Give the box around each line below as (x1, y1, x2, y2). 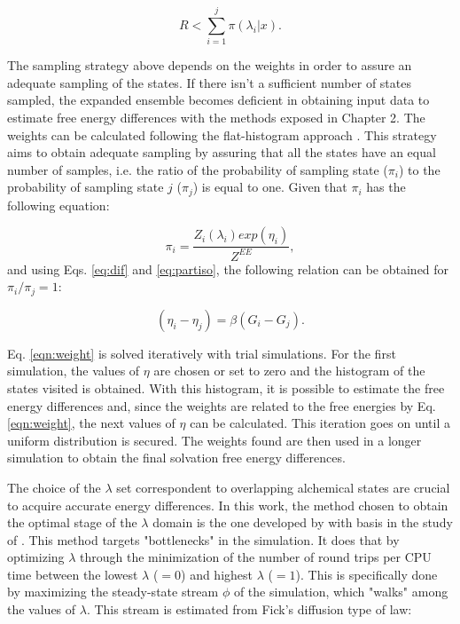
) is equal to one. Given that (192, 178, 347, 196)
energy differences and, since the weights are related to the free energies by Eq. (7, 396, 436, 415)
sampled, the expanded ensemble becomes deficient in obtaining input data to (7, 91, 430, 109)
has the (366, 178, 406, 196)
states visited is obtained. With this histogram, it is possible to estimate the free (7, 378, 445, 397)
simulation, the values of (7, 361, 140, 380)
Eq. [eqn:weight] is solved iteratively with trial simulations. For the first (7, 344, 396, 362)
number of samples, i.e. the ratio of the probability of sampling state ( (7, 160, 388, 178)
